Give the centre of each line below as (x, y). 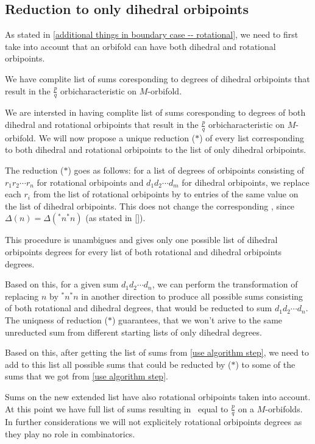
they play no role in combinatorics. (70, 433)
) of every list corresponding (252, 137)
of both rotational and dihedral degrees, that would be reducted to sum (139, 308)
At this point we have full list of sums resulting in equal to (117, 408)
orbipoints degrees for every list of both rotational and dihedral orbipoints (143, 251)
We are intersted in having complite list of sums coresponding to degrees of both (155, 112)
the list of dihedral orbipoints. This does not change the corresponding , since (150, 206)
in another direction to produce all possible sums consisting (192, 296)
